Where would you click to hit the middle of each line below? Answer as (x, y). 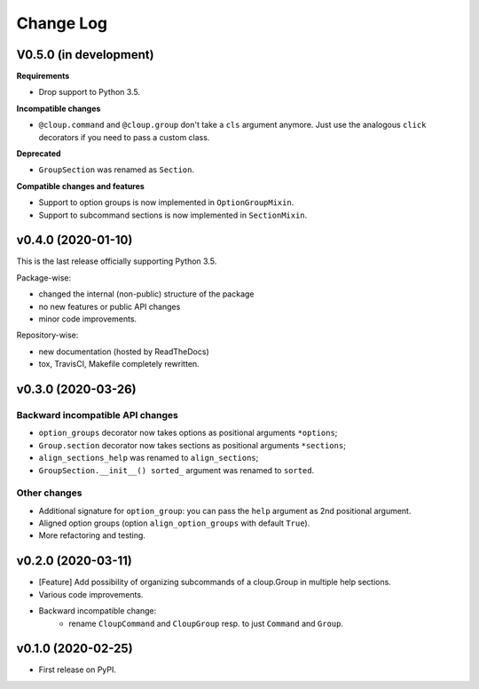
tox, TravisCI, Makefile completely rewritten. (119, 364)
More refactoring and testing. (92, 535)
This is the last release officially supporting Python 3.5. (117, 261)
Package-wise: (43, 277)
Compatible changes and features (81, 186)
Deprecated (39, 154)
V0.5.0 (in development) (85, 55)
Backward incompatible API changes (98, 415)
